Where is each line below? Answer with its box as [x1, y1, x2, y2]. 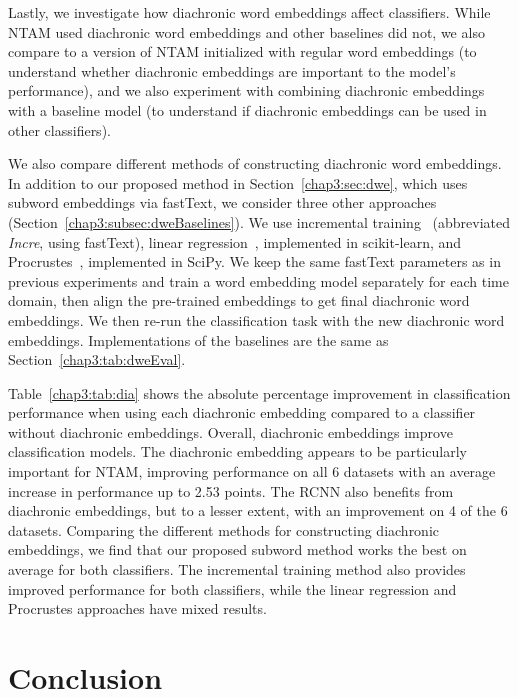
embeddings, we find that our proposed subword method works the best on [8, 539, 467, 560]
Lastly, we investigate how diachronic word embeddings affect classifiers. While [8, 2, 491, 22]
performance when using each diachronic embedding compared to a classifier [8, 402, 476, 423]
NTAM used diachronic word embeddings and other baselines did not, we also [8, 21, 485, 42]
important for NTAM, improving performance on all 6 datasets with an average [8, 461, 496, 482]
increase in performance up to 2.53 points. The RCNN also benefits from [8, 480, 454, 501]
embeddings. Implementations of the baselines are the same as [8, 329, 389, 350]
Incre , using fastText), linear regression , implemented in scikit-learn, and [8, 231, 462, 252]
